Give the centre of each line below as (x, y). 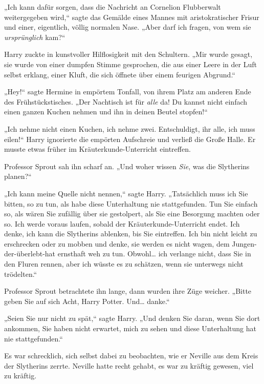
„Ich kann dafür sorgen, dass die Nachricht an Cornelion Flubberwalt (113, 7)
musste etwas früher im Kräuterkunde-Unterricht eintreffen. (97, 149)
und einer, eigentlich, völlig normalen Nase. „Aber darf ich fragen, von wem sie (128, 27)
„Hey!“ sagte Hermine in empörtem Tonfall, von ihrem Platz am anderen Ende (128, 92)
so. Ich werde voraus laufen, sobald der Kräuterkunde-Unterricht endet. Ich (122, 223)
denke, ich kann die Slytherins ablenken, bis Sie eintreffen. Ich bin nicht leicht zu (131, 234)
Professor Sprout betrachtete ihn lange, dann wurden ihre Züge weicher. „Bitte (128, 291)
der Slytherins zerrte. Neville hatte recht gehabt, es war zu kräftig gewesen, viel (129, 365)
